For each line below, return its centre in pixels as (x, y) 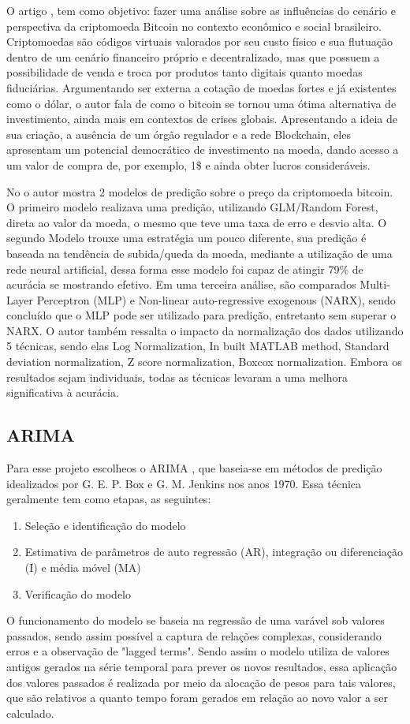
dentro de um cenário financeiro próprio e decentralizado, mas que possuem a (193, 56)
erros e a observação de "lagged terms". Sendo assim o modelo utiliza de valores (198, 651)
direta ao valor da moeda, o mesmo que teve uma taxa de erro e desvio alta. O (197, 222)
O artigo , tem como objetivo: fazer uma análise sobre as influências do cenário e (201, 10)
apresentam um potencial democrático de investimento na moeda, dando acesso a (203, 149)
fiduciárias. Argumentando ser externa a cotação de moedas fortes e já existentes (201, 87)
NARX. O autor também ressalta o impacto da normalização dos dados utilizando (205, 330)
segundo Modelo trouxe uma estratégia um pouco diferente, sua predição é (186, 238)
